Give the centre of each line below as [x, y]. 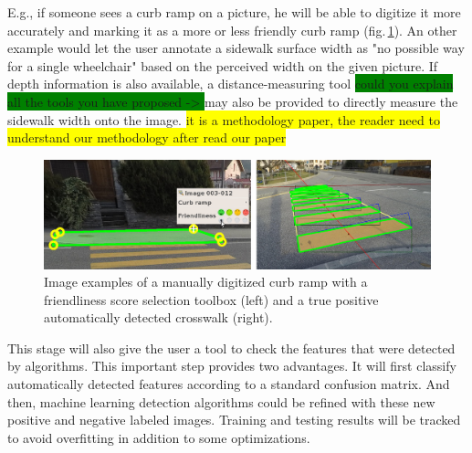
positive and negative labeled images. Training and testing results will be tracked [234, 420]
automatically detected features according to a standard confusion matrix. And [229, 384]
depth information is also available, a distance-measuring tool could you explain [231, 84]
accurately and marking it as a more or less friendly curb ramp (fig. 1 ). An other [232, 30]
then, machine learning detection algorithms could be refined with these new [221, 401]
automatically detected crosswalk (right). [158, 317]
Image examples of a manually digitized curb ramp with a [206, 282]
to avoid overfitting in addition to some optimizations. [159, 437]
